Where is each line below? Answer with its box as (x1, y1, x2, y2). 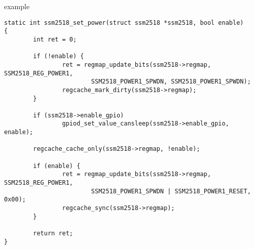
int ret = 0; (33, 35, 77, 43)
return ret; (33, 230, 74, 237)
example (4, 1, 30, 11)
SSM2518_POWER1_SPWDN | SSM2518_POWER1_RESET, (91, 187, 251, 195)
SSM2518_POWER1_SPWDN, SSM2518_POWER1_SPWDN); (91, 78, 251, 86)
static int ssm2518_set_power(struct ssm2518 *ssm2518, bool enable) (4, 19, 244, 26)
